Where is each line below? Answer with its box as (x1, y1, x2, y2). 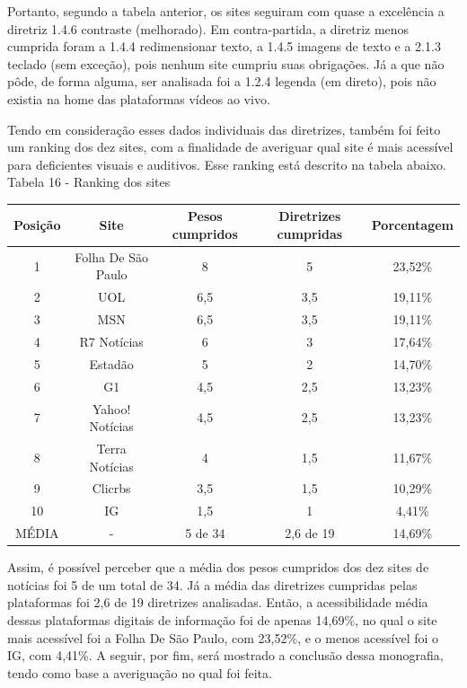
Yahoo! (92, 399, 131, 418)
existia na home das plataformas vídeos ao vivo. (7, 89, 270, 108)
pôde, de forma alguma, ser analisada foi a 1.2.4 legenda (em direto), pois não (7, 72, 436, 91)
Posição (13, 216, 61, 234)
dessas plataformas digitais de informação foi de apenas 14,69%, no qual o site (7, 610, 437, 629)
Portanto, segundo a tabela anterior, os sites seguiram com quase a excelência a (7, 2, 445, 20)
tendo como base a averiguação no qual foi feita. (7, 663, 272, 682)
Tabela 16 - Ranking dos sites (7, 172, 171, 191)
